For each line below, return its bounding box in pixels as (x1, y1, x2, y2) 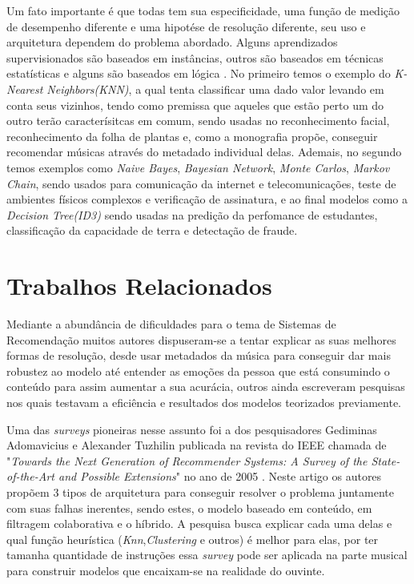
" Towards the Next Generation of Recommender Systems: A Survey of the (6, 452, 368, 469)
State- (371, 452, 400, 469)
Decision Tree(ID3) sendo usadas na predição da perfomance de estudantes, (6, 206, 378, 223)
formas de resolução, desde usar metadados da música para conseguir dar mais (6, 347, 391, 364)
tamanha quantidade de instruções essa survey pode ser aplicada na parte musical (6, 546, 408, 563)
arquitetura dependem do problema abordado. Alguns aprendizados (6, 34, 338, 50)
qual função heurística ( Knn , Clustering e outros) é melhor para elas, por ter (6, 530, 379, 547)
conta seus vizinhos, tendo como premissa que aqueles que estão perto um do (6, 96, 384, 113)
